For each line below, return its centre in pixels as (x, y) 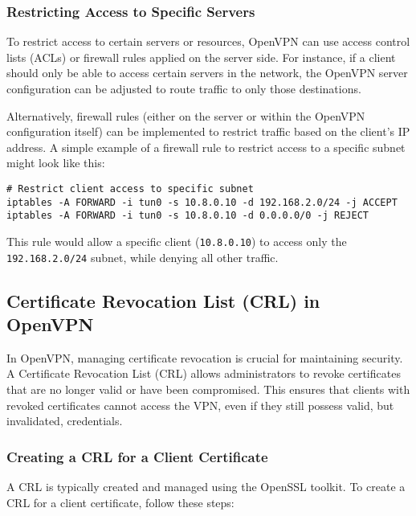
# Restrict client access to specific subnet (130, 188)
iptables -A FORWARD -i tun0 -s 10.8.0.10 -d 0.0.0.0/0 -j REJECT (188, 216)
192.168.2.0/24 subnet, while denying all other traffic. (143, 257)
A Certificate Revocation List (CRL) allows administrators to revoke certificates (204, 373)
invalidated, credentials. (65, 421)
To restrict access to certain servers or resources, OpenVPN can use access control (208, 41)
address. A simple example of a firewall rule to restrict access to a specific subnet (206, 147)
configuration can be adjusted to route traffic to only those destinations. (184, 88)
